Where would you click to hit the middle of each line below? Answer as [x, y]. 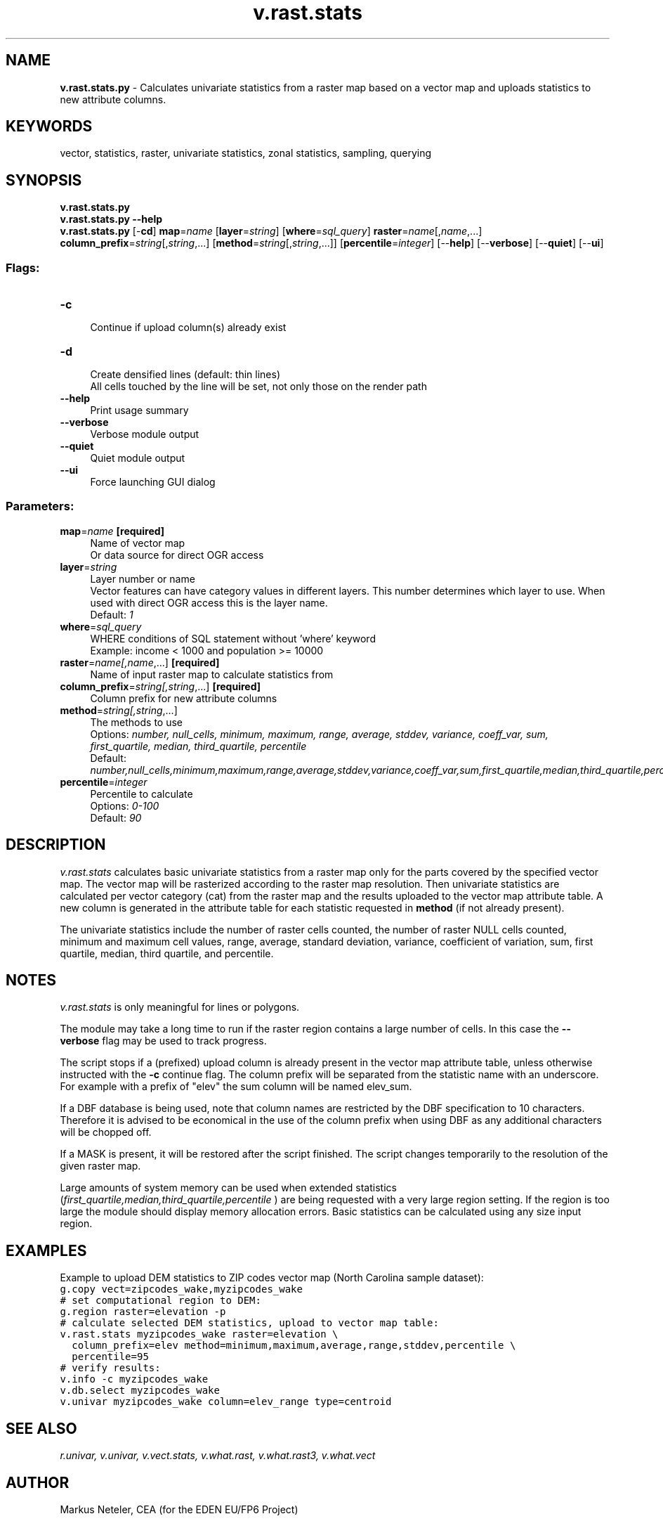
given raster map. [100, 1166]
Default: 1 [112, 614]
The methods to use [136, 722]
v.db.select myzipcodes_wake [140, 1391]
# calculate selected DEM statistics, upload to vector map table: [249, 1323]
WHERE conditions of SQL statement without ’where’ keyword [233, 638]
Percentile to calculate [142, 794]
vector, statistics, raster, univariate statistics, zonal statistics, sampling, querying [246, 153]
